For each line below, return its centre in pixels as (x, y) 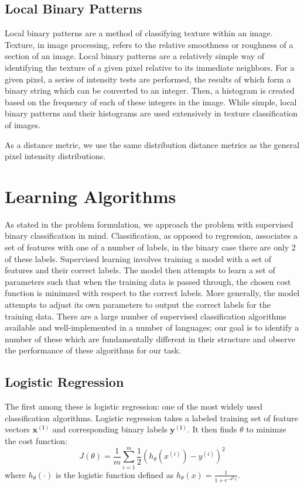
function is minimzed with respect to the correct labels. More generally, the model (152, 293)
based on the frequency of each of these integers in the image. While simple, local (151, 102)
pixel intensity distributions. (55, 156)
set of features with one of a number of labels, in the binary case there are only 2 (150, 247)
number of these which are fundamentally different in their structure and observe (150, 338)
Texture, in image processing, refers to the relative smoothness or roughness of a (149, 44)
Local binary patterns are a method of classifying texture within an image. (139, 33)
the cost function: (36, 440)
